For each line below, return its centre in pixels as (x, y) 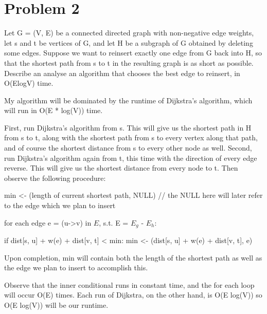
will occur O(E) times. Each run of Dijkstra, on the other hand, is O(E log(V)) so (133, 295)
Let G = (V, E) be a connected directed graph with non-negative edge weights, (129, 33)
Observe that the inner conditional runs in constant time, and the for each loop (129, 284)
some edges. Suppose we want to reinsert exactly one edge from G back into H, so (133, 53)
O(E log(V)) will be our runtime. (56, 305)
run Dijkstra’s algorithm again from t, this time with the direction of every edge (131, 158)
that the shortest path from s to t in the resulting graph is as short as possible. (129, 62)
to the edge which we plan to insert (60, 205)
